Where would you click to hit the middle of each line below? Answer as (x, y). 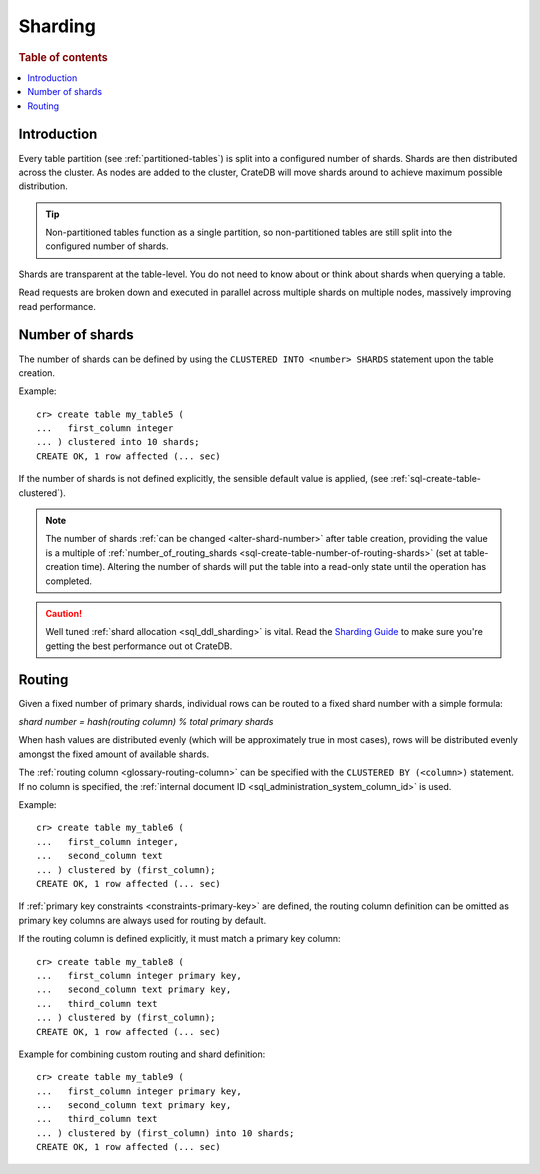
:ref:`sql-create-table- (436, 479)
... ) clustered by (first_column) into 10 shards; (165, 1133)
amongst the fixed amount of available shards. (114, 754)
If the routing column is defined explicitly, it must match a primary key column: (179, 939)
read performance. (57, 306)
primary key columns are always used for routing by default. (142, 920)
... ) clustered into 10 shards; (118, 442)
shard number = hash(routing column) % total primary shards (146, 722)
